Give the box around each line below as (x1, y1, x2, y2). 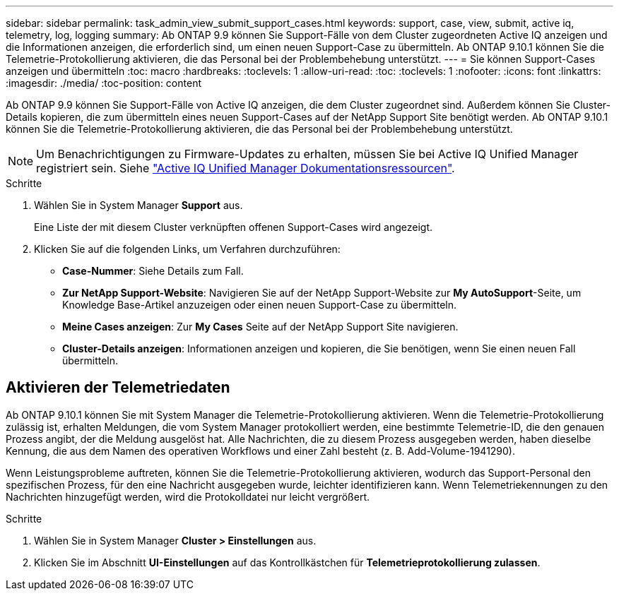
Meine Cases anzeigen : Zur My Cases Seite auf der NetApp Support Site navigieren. (62, 321, 459, 333)
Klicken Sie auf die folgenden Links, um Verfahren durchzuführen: (34, 243, 341, 255)
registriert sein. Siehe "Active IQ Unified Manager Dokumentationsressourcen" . (36, 161, 455, 175)
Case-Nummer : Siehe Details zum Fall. (62, 265, 244, 277)
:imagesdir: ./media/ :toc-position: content (6, 77, 201, 89)
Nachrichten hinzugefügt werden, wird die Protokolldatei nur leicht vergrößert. (6, 490, 370, 503)
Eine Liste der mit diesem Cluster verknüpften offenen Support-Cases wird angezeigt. (34, 221, 433, 233)
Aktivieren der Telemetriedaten (6, 379, 230, 397)
